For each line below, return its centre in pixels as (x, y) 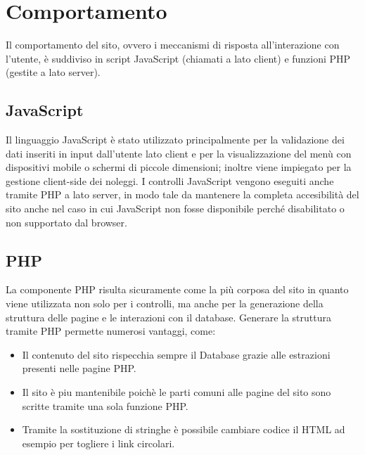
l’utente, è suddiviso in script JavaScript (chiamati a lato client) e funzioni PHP (178, 58)
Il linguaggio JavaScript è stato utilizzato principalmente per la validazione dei (175, 140)
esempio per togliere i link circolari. (98, 443)
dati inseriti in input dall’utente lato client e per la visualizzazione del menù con (179, 153)
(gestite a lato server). (53, 72)
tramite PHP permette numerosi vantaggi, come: (111, 331)
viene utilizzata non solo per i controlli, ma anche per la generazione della (165, 303)
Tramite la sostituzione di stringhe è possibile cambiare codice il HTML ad (184, 429)
